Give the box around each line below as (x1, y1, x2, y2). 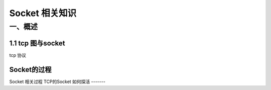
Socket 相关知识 (9, 8, 77, 19)
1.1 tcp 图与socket (9, 39, 65, 47)
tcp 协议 (9, 52, 26, 58)
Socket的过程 (9, 65, 52, 74)
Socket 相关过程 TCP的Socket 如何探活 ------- (9, 78, 105, 84)
